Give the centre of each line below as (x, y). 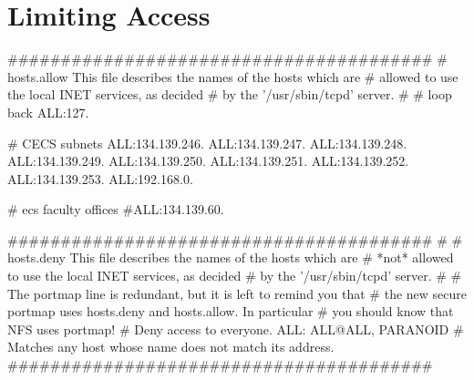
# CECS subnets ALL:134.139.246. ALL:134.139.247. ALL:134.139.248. (207, 143)
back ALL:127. (48, 112)
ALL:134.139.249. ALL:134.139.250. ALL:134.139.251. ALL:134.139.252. (208, 161)
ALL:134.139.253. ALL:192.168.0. (100, 178)
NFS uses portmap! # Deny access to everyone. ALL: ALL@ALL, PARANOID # (236, 329)
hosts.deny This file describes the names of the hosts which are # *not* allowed (231, 257)
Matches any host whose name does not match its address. (171, 347)
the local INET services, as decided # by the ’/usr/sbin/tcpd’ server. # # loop (230, 94)
